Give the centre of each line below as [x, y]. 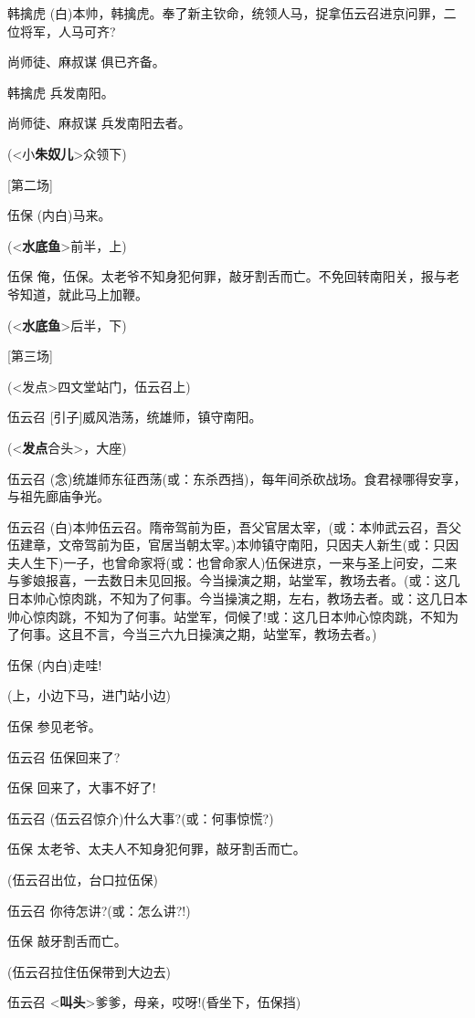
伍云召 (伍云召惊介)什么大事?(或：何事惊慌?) [141, 818]
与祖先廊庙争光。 [58, 496]
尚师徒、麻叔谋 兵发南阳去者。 [99, 123]
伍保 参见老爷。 [54, 726]
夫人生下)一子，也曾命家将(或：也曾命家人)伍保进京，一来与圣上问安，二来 [232, 562]
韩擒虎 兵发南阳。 [61, 92]
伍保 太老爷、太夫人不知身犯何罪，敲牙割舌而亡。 [157, 849]
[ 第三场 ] [30, 356]
